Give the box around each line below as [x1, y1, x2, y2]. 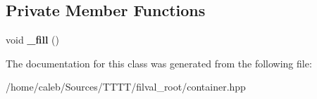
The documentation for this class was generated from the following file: [6, 55, 312, 70]
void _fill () [6, 32, 59, 47]
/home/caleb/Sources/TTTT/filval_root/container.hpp [6, 79, 246, 94]
